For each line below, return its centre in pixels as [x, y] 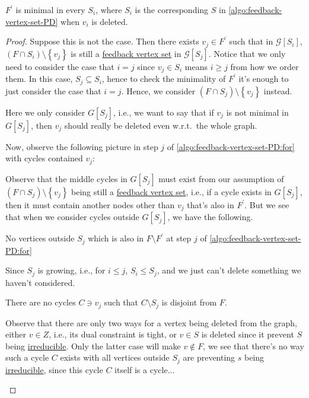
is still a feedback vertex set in [126, 53]
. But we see [267, 204]
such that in [251, 41]
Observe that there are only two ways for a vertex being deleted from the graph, [151, 322]
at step [179, 238]
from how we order [265, 66]
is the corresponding [172, 9]
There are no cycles [41, 302]
